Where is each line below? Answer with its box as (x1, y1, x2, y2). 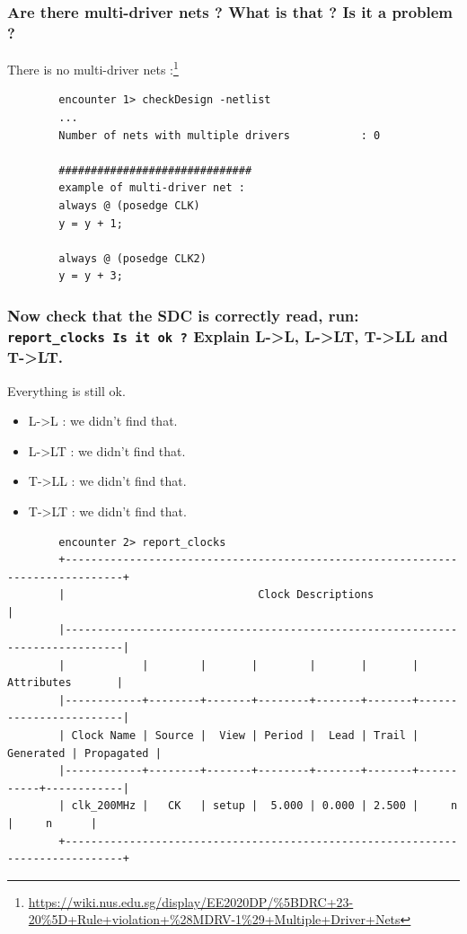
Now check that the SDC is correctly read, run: (7, 304, 359, 326)
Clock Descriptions (258, 588, 374, 602)
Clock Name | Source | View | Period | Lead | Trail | (71, 729, 419, 743)
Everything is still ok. (7, 381, 126, 400)
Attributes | (7, 676, 123, 690)
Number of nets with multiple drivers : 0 (58, 128, 381, 142)
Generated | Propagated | (7, 746, 162, 760)
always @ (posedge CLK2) (58, 251, 207, 265)
